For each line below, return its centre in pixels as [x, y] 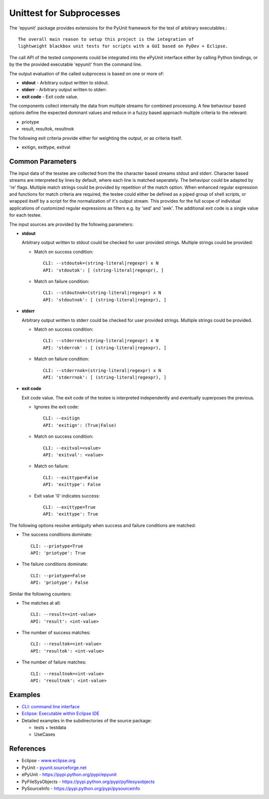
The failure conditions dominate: [55, 564]
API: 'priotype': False [60, 583]
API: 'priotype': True [58, 553]
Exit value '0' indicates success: [67, 496]
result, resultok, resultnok [48, 129]
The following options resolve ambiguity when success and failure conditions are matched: [103, 525]
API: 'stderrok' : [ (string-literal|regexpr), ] [105, 348]
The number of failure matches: [54, 662]
